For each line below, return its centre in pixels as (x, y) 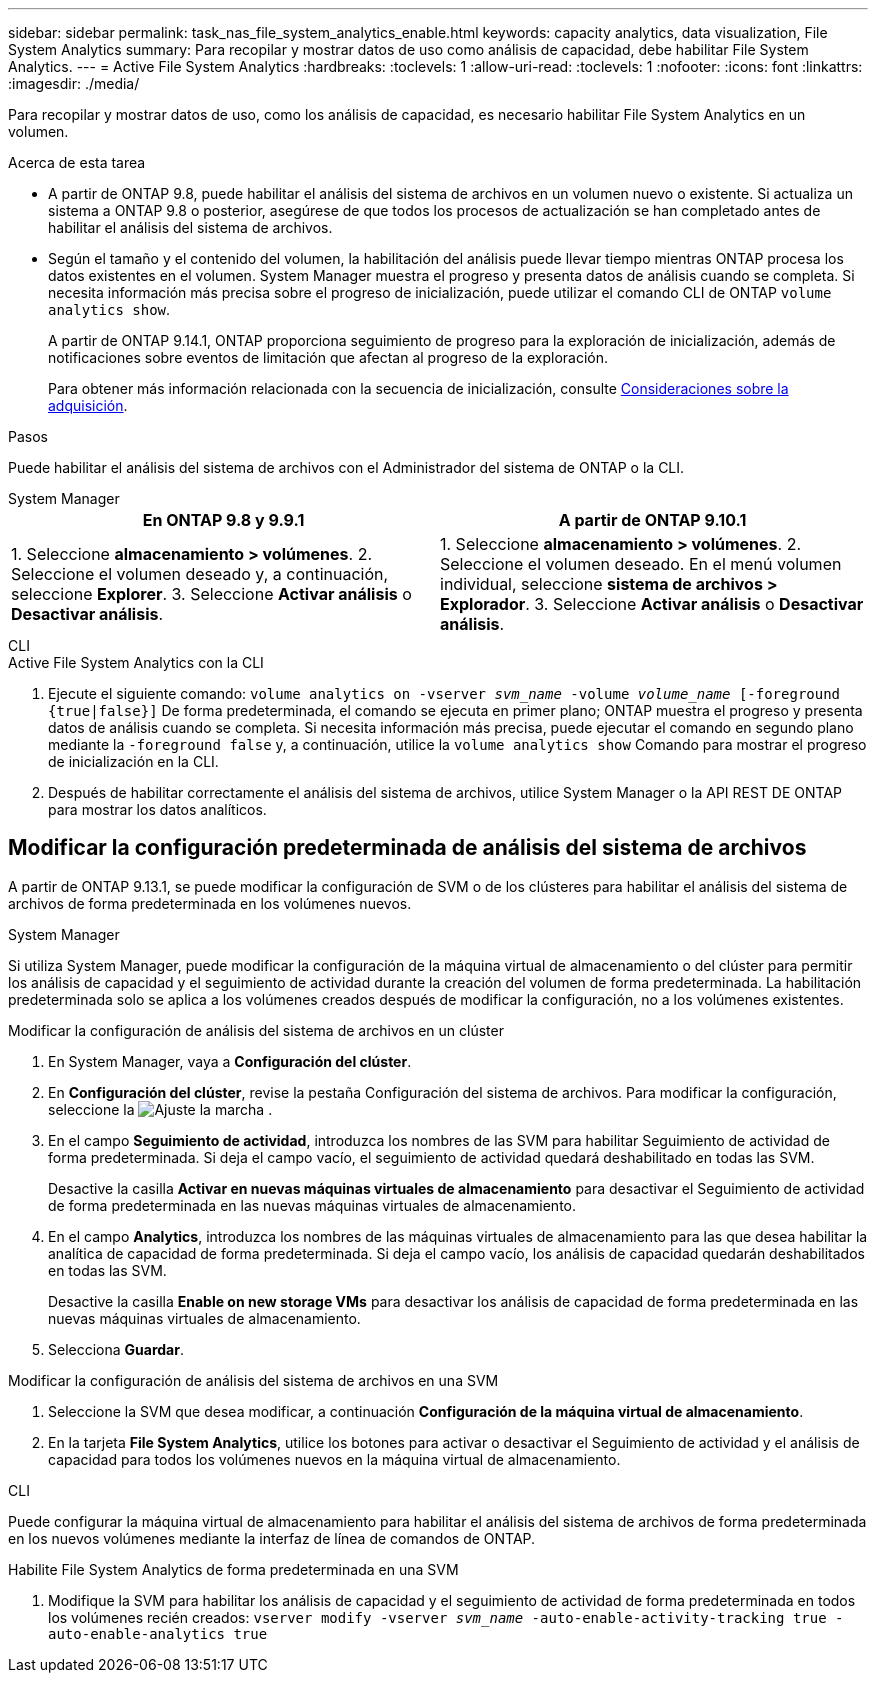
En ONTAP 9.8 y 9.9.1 (223, 520)
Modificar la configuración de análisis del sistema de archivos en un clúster (256, 1030)
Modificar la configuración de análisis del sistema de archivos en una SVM (253, 1380)
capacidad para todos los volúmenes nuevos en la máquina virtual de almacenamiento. (334, 1459)
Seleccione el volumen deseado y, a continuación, (200, 574)
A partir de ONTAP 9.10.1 (652, 520)
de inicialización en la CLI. (133, 761)
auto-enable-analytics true (158, 1633)
